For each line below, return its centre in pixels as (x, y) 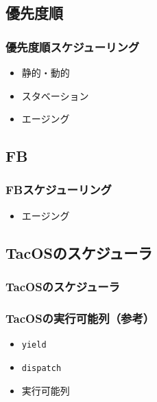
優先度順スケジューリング (73, 46)
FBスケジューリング (59, 190)
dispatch (41, 368)
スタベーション (55, 95)
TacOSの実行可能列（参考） (80, 318)
